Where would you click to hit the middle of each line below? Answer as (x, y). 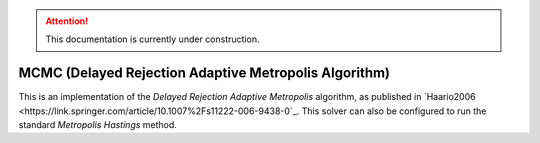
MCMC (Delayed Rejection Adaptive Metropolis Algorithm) (204, 73)
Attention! (67, 21)
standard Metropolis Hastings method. (97, 125)
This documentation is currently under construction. (152, 39)
